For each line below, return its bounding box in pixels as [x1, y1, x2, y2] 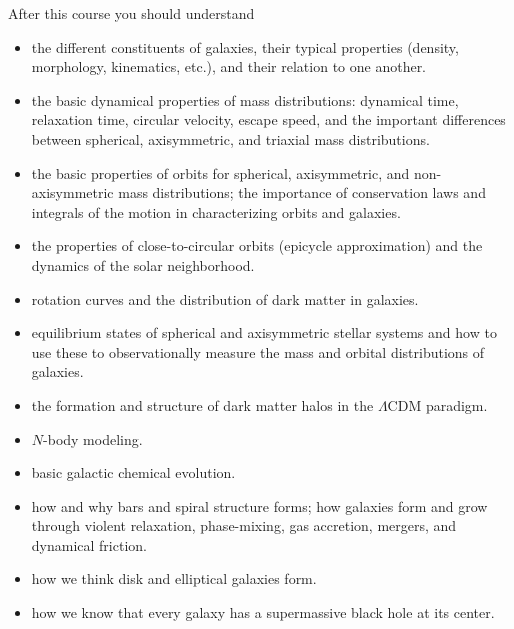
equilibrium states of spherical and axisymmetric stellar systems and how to [31, 322, 497, 343]
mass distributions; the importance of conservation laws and [118, 182, 486, 203]
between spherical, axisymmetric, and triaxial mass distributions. [31, 128, 430, 149]
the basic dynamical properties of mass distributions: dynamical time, [31, 89, 459, 110]
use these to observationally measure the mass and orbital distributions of [31, 341, 485, 362]
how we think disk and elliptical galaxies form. [31, 568, 317, 589]
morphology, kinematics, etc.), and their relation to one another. [31, 56, 427, 77]
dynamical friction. [31, 534, 147, 555]
